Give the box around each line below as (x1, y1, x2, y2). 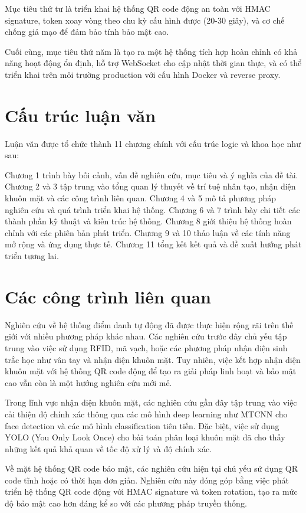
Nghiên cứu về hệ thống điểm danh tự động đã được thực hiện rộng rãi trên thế (5, 318, 294, 331)
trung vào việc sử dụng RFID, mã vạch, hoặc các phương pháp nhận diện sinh (5, 341, 288, 354)
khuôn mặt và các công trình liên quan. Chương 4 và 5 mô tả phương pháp (5, 192, 277, 204)
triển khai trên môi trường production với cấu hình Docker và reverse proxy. (5, 68, 281, 80)
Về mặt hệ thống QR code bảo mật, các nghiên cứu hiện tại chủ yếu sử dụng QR (5, 462, 298, 475)
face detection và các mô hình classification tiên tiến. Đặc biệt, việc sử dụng (5, 419, 279, 432)
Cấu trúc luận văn (5, 103, 156, 127)
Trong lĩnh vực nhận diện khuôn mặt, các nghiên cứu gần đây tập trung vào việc (5, 396, 297, 409)
